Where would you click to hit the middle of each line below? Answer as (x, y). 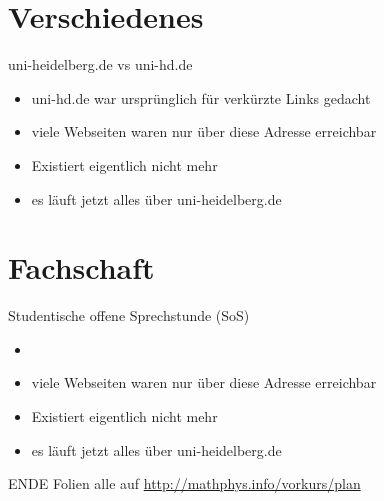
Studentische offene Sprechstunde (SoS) (129, 315)
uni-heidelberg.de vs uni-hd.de (100, 64)
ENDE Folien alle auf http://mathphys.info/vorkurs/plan (184, 483)
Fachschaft (81, 267)
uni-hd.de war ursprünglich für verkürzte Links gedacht (201, 97)
